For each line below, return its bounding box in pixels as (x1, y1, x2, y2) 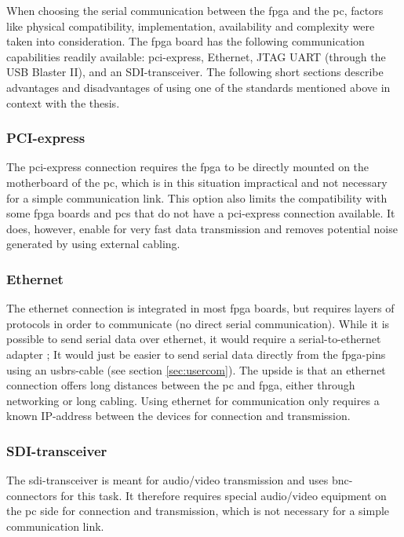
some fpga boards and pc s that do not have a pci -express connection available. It (6, 205, 395, 221)
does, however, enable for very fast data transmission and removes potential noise (6, 220, 398, 236)
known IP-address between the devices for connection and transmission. (6, 407, 351, 424)
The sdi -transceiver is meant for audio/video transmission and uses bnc (6, 472, 349, 488)
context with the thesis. (6, 94, 120, 111)
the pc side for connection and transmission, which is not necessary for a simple (6, 502, 390, 519)
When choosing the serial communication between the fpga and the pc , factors (6, 2, 384, 18)
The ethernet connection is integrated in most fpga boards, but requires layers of (6, 300, 395, 316)
